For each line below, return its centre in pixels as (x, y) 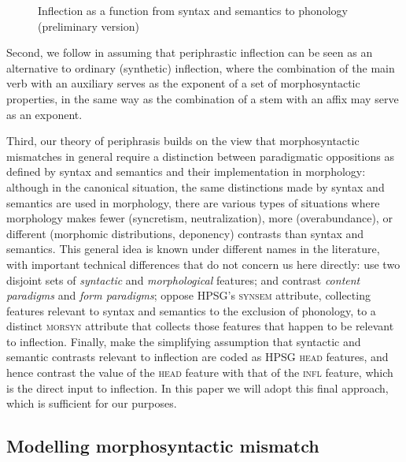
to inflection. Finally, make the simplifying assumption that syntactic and (184, 341)
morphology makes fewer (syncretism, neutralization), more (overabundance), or (199, 218)
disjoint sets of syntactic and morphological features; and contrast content (183, 279)
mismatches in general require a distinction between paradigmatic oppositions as (200, 156)
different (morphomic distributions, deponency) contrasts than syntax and (185, 233)
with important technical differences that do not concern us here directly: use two (203, 264)
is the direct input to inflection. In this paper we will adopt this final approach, (197, 387)
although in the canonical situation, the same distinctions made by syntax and (196, 186)
